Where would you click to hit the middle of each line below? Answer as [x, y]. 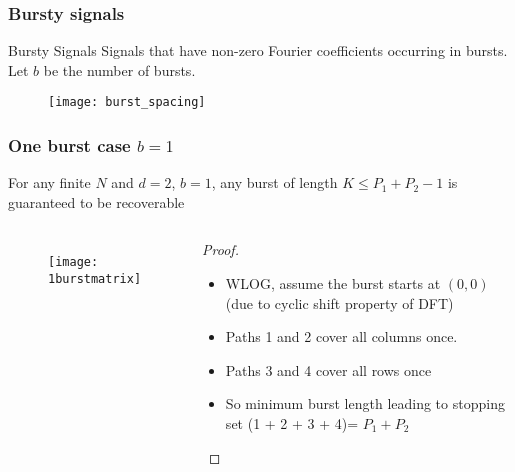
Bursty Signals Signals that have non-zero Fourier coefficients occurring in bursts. [258, 50]
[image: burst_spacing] [127, 102]
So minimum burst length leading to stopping [365, 403]
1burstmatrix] [95, 279]
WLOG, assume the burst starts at [333, 283]
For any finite [49, 182]
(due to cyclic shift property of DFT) [339, 302]
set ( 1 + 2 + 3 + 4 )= [292, 423]
